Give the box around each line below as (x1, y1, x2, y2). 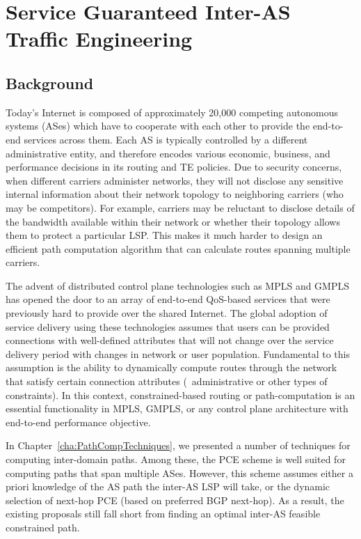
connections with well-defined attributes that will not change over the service (6, 333, 334, 347)
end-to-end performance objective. (6, 414, 151, 429)
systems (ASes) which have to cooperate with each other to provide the (6, 118, 310, 133)
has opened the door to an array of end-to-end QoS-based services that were (6, 292, 330, 306)
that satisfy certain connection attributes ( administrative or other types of (6, 374, 328, 389)
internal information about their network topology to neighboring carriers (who (6, 187, 344, 201)
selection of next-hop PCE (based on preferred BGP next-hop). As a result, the (6, 492, 344, 507)
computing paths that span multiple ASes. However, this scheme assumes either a (6, 465, 353, 480)
